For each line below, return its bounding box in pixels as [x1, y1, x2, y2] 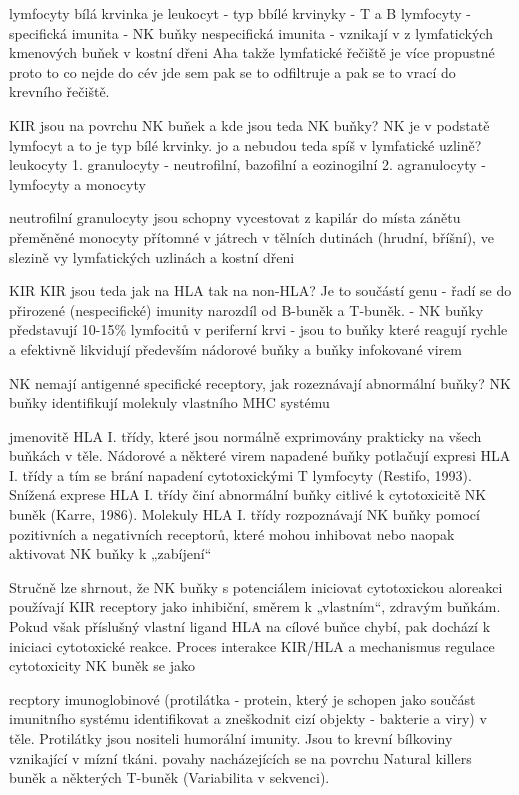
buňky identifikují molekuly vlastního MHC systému [9, 392, 330, 413]
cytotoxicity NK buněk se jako [9, 655, 195, 676]
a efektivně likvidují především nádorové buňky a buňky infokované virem [9, 338, 462, 359]
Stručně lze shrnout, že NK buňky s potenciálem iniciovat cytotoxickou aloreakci [9, 576, 503, 597]
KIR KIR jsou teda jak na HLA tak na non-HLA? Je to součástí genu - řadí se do [9, 280, 512, 301]
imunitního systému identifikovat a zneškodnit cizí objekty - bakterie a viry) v [9, 708, 487, 729]
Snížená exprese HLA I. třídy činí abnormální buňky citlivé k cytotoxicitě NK [9, 484, 487, 505]
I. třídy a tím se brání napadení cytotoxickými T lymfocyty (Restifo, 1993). [9, 464, 472, 485]
